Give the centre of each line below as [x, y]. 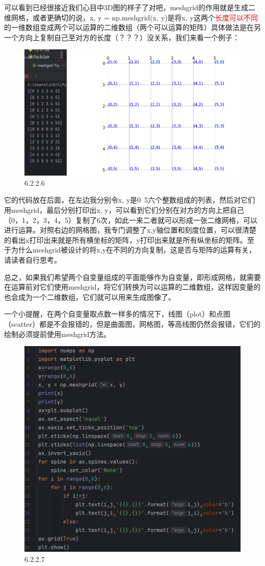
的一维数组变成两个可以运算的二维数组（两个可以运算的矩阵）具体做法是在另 [132, 27]
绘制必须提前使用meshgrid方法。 [58, 334]
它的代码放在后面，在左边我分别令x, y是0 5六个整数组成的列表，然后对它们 [130, 200]
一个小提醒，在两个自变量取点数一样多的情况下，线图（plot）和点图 [117, 314]
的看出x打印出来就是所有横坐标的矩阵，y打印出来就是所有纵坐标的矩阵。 [126, 239]
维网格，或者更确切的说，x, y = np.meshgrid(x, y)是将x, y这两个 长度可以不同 [131, 17]
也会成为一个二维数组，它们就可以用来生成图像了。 [90, 296]
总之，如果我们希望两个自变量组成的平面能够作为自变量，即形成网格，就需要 [132, 277]
